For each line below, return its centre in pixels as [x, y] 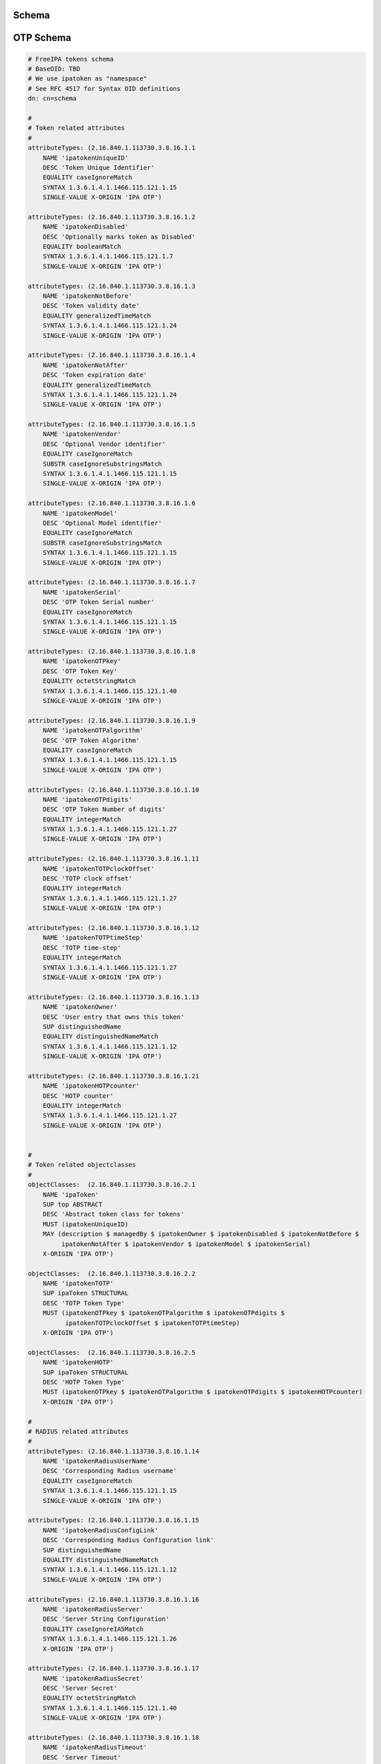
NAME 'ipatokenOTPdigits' [87, 799]
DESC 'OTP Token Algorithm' [91, 740]
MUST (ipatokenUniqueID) [86, 1224]
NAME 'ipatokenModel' [80, 513]
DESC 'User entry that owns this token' [114, 1017]
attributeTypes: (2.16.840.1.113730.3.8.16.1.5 [111, 424]
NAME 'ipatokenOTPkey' [82, 661]
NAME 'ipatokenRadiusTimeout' [95, 1747]
